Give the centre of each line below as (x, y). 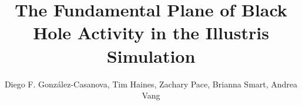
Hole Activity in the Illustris (151, 33)
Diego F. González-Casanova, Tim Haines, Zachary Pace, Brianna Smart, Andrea (151, 84)
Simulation (151, 55)
